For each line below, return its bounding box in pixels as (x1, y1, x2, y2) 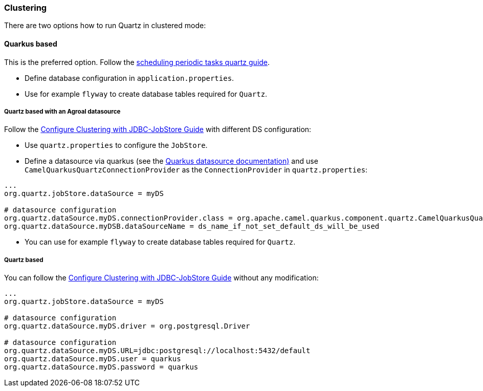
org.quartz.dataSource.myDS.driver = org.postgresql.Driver (4, 322, 250, 331)
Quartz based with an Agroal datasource (4, 107, 121, 115)
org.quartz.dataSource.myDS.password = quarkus (4, 363, 199, 372)
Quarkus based (4, 39, 57, 48)
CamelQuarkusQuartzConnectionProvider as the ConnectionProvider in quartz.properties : (25, 165, 368, 175)
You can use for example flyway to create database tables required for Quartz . (25, 237, 296, 247)
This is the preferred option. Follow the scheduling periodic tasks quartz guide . (4, 57, 270, 67)
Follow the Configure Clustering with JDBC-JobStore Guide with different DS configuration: (4, 125, 312, 134)
